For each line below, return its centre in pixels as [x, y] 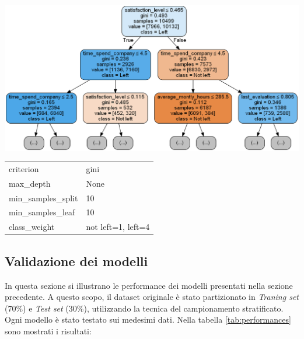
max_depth [30, 183]
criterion [24, 168]
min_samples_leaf [42, 212]
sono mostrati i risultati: [48, 331]
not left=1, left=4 [118, 227]
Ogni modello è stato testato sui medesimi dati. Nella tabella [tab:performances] [148, 319]
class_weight [32, 227]
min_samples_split [43, 198]
